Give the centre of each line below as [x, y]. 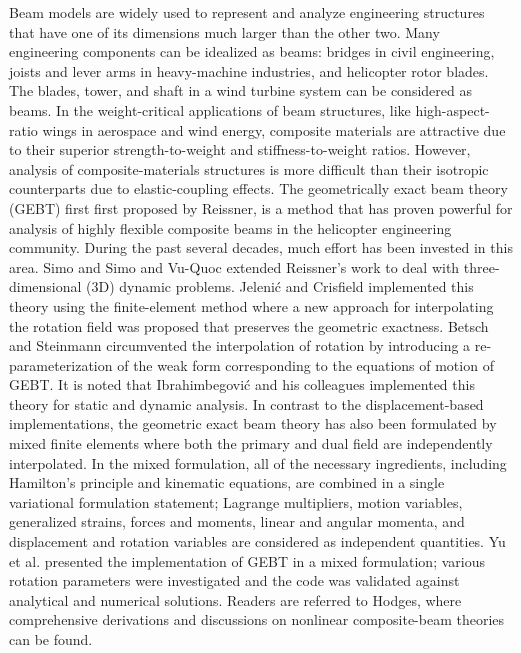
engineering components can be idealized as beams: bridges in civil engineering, [252, 51]
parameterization [61, 364]
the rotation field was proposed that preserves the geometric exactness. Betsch [249, 325]
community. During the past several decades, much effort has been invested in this [261, 247]
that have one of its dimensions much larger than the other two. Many [224, 31]
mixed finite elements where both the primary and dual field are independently [251, 443]
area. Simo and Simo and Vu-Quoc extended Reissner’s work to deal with [234, 266]
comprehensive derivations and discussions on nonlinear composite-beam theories [257, 619]
